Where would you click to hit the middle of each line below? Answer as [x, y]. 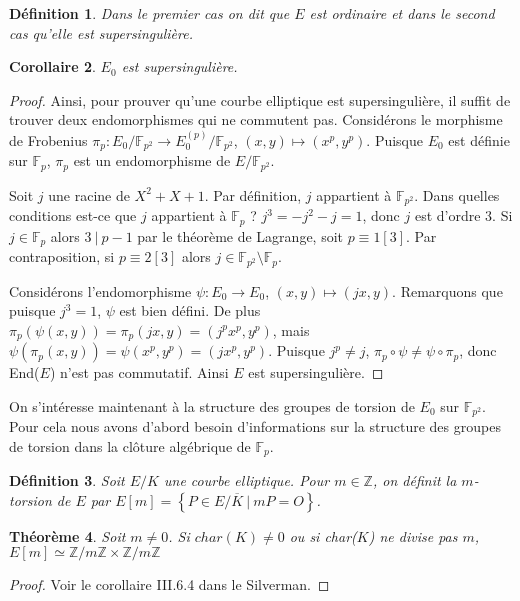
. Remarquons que [447, 290]
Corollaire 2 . [52, 66]
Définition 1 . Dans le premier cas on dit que [149, 13]
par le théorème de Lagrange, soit [240, 235]
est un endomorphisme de [152, 160]
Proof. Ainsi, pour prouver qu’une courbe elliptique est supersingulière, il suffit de [260, 99]
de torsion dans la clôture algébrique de [130, 445]
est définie [479, 139]
